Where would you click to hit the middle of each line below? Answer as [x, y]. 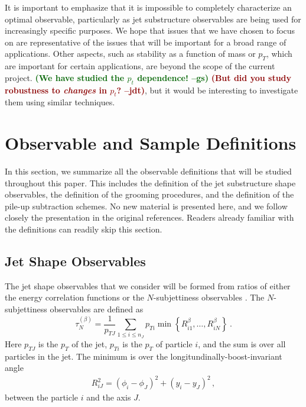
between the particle [42, 397]
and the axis [109, 397]
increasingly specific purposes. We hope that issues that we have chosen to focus [150, 30]
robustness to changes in [56, 90]
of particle [174, 343]
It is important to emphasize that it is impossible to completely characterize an [148, 7]
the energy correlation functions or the [74, 297]
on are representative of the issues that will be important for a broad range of [146, 42]
